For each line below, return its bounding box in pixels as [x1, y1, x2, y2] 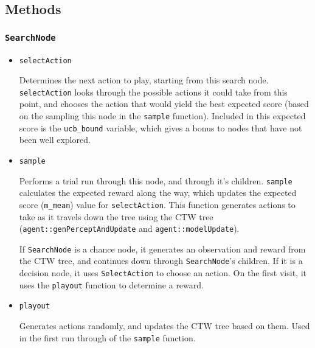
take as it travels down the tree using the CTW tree [19, 210, 213, 223]
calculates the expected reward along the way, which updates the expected [19, 186, 297, 199]
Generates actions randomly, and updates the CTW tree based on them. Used [19, 319, 310, 332]
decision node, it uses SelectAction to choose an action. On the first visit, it [19, 266, 306, 279]
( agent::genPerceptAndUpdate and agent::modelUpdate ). [19, 222, 240, 235]
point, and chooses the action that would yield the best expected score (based [19, 97, 309, 110]
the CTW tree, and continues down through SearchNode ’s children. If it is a [19, 254, 303, 267]
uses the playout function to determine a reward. [19, 278, 204, 291]
